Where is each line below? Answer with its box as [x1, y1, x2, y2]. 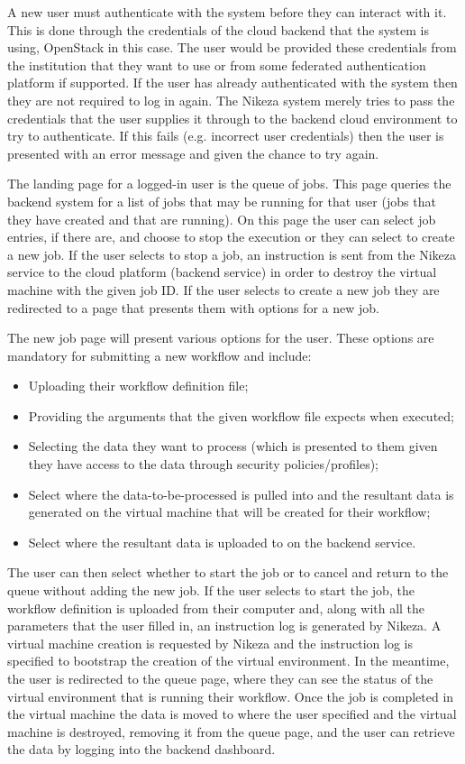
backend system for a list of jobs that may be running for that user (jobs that [7, 191, 436, 210]
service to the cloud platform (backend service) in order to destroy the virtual [7, 262, 437, 281]
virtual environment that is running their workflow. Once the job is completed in [7, 686, 454, 705]
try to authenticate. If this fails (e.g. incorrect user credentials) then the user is [7, 126, 444, 145]
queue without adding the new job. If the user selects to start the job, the [7, 581, 415, 600]
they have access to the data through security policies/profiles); [28, 455, 379, 474]
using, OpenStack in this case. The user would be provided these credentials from [7, 38, 457, 57]
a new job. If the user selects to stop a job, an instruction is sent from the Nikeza [7, 244, 456, 263]
